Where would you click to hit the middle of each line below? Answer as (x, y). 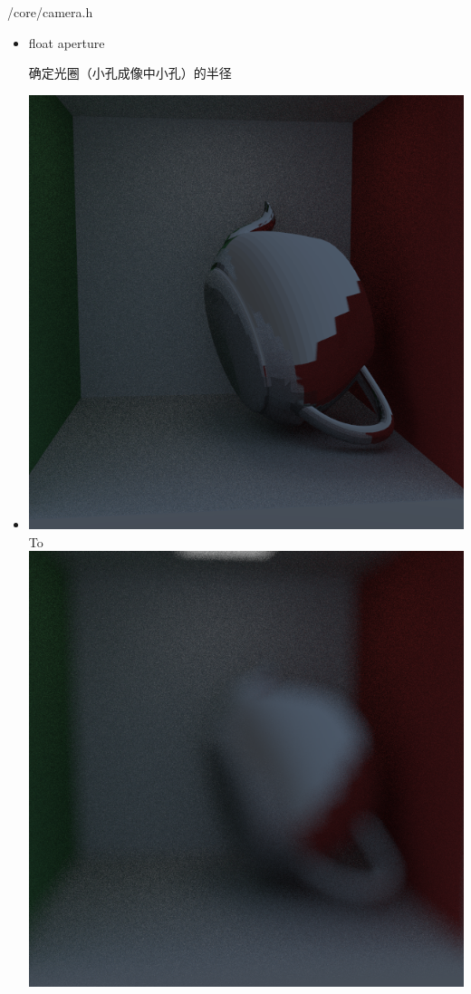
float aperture (67, 42)
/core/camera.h (50, 12)
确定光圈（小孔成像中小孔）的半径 (130, 73)
